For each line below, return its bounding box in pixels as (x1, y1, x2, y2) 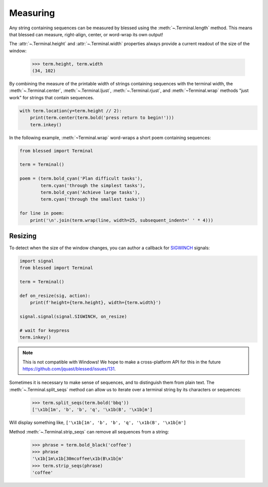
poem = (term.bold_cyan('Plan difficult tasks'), (19, 176, 143, 181)
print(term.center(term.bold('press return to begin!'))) (30, 115, 174, 121)
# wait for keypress (19, 328, 69, 333)
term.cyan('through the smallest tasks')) (40, 197, 146, 202)
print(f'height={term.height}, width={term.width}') (30, 300, 161, 305)
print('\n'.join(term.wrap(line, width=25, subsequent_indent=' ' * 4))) (30, 217, 213, 223)
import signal (19, 258, 54, 264)
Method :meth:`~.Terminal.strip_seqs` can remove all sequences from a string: (9, 428, 169, 434)
